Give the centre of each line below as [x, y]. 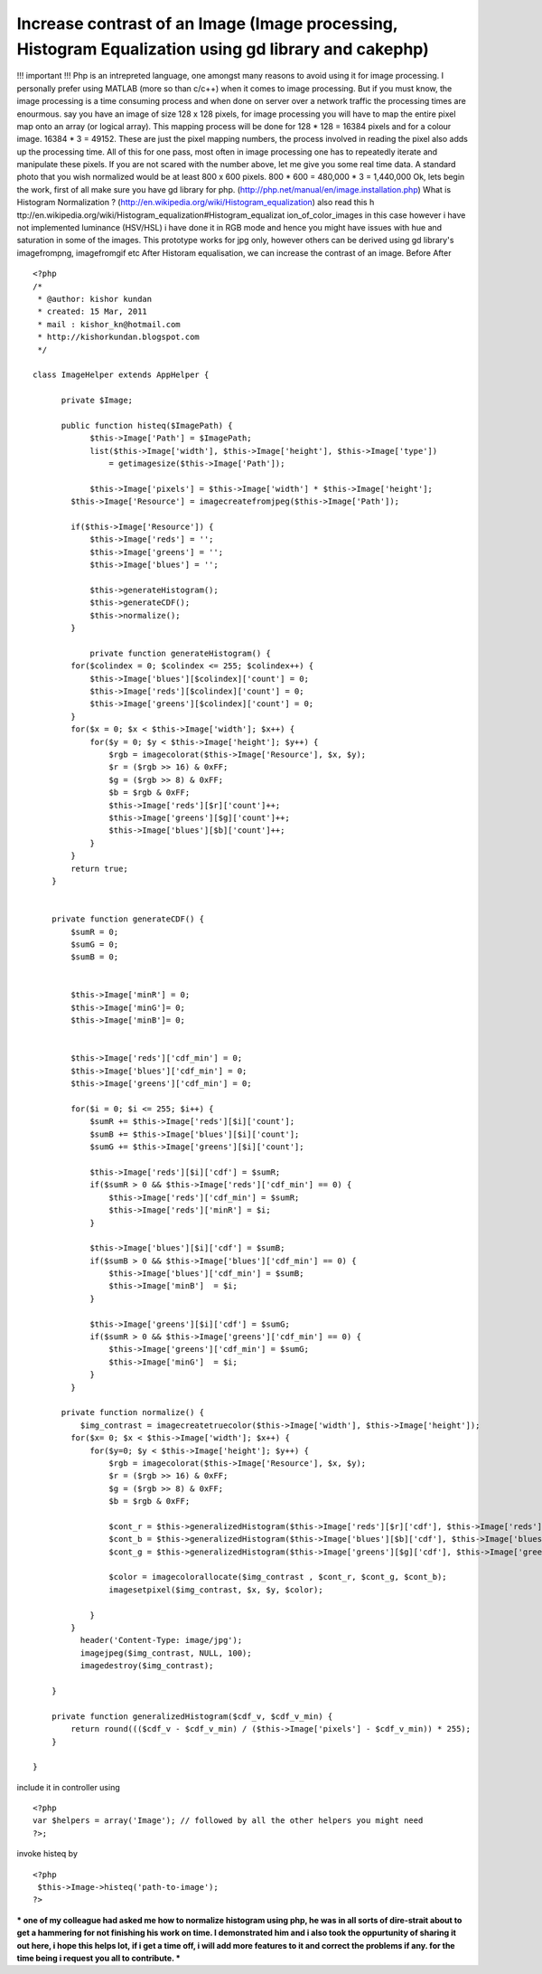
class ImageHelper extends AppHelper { [121, 375]
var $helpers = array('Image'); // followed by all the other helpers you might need [228, 1821]
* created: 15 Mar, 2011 [93, 312]
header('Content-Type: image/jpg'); [161, 1640]
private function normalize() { [133, 1412]
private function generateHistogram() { [180, 653]
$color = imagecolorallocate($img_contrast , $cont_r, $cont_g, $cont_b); [278, 1577]
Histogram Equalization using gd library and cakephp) [223, 49]
